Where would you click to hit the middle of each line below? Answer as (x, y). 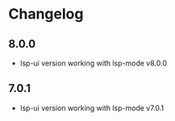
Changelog (46, 14)
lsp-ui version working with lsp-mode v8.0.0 (94, 63)
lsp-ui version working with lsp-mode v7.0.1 (92, 108)
